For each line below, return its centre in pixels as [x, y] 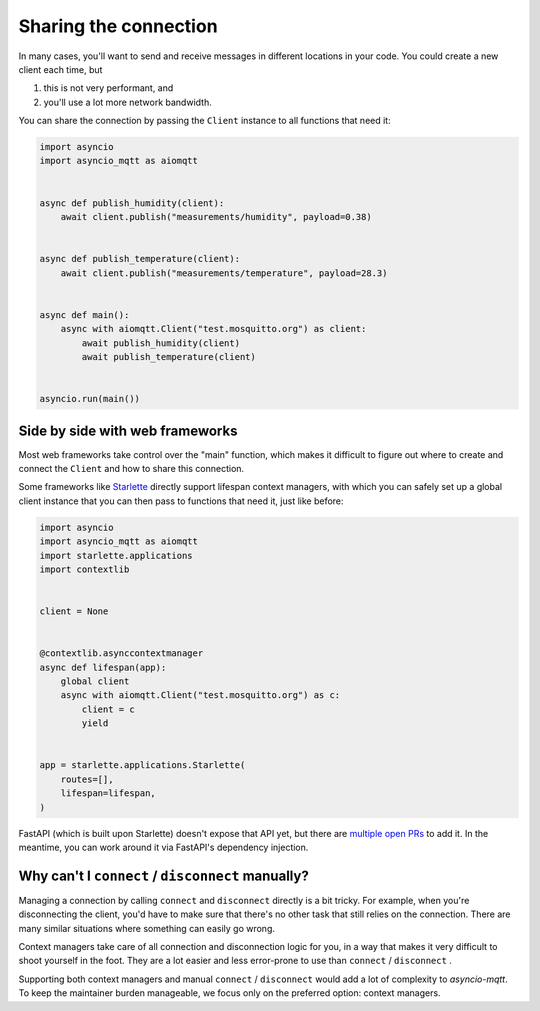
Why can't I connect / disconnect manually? [163, 875]
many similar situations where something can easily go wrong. [146, 928]
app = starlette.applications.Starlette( [142, 765]
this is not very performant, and [108, 88]
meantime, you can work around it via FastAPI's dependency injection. [163, 847]
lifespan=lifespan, [108, 793]
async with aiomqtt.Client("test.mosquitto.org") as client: [213, 329]
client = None [74, 611]
